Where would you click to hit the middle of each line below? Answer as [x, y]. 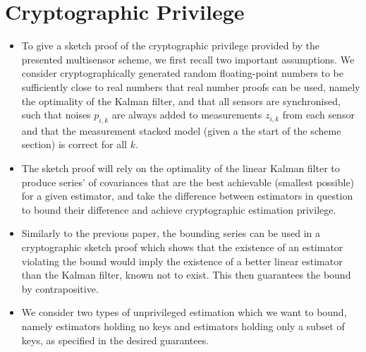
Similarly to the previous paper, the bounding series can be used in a [171, 233]
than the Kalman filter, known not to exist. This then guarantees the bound [186, 275]
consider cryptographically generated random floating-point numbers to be [183, 73]
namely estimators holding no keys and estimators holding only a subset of [183, 326]
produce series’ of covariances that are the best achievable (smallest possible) [188, 182]
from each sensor [318, 115]
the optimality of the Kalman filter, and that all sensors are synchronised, [181, 101]
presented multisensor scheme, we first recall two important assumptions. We [188, 59]
